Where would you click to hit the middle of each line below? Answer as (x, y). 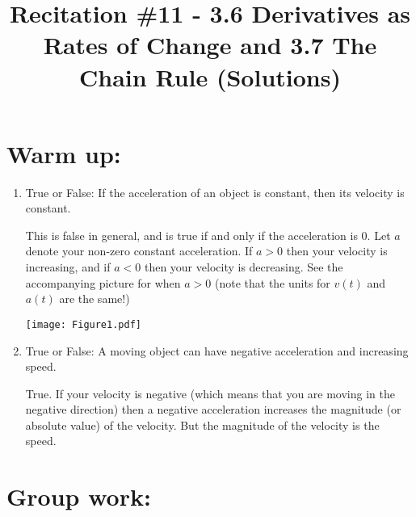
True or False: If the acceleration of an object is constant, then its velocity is (215, 192)
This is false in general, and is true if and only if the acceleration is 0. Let (208, 235)
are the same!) (95, 298)
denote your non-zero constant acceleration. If (139, 251)
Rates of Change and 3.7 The (210, 45)
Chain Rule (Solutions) (210, 76)
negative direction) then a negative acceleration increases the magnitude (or (213, 409)
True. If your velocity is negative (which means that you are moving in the (210, 393)
